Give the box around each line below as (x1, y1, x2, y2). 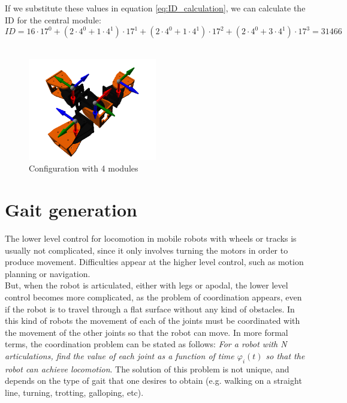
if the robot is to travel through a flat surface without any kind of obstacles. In (5, 302, 295, 315)
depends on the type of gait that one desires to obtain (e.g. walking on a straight (5, 374, 302, 387)
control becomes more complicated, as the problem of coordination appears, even (5, 291, 302, 303)
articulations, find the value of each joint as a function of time (5, 349, 234, 362)
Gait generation (5, 197, 138, 222)
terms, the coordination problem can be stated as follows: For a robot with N (5, 338, 287, 350)
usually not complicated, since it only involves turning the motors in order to (5, 243, 288, 256)
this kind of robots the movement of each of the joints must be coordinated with (5, 314, 300, 327)
